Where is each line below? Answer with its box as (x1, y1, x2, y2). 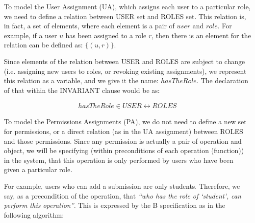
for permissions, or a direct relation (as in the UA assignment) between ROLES (4, 126, 243, 136)
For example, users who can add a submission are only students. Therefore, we (4, 180, 240, 191)
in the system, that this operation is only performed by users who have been (4, 155, 233, 165)
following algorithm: (4, 209, 64, 220)
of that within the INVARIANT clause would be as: (4, 85, 160, 95)
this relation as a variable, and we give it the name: (4, 75, 159, 86)
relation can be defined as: (4, 40, 83, 50)
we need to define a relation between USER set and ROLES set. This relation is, (4, 11, 246, 21)
